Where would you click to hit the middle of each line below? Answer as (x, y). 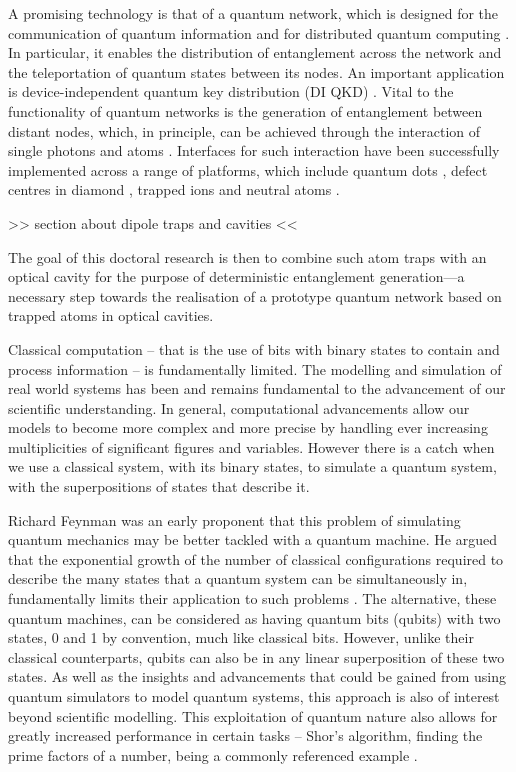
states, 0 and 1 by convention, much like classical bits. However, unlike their (241, 637)
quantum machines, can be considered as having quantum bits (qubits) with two (254, 617)
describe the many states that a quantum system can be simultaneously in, (238, 578)
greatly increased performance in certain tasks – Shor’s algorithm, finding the (245, 735)
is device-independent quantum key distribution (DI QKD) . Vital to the (231, 91)
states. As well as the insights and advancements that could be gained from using (257, 676)
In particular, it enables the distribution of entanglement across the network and (255, 52)
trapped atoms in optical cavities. (111, 315)
